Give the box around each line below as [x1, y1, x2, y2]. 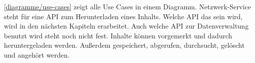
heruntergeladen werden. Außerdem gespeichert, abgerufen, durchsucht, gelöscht [4, 40, 245, 50]
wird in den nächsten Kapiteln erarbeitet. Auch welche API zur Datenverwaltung [4, 21, 249, 31]
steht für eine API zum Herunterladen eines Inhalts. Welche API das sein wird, [4, 11, 243, 21]
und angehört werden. [4, 49, 70, 60]
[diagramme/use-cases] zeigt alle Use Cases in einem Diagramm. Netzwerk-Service [4, 1, 251, 11]
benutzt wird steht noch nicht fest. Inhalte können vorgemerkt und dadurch [4, 30, 232, 40]
